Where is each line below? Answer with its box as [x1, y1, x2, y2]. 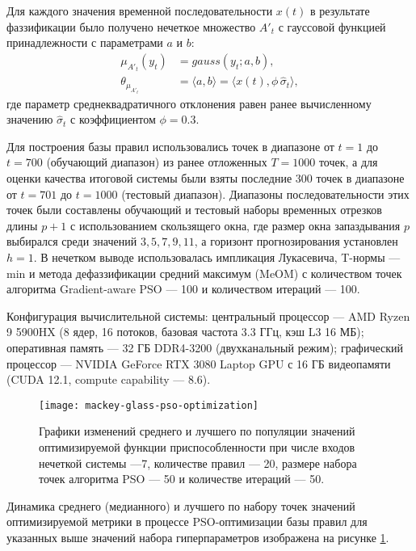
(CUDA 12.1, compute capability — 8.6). [6, 371, 211, 388]
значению [6, 111, 53, 128]
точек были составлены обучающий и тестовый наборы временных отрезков [6, 201, 382, 218]
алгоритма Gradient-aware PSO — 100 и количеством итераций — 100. [6, 280, 360, 297]
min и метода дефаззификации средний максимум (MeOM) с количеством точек [6, 264, 402, 281]
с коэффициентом [70, 111, 156, 128]
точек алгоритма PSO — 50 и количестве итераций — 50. [39, 470, 325, 487]
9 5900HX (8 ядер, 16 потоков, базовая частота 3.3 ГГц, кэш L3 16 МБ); [6, 323, 364, 340]
